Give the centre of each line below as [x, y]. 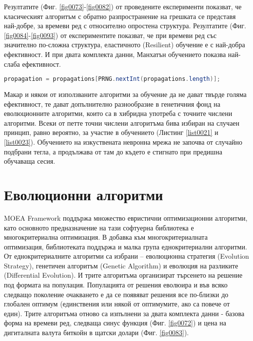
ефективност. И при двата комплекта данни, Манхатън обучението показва [115, 54]
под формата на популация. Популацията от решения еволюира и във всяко [116, 285]
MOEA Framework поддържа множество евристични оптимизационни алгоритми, [126, 218]
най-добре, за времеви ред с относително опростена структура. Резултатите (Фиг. [125, 26]
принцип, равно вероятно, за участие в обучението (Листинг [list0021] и [111, 132]
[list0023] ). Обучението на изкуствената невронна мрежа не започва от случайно [123, 142]
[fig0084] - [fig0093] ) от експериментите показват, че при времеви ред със [110, 35]
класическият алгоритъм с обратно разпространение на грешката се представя [120, 16]
